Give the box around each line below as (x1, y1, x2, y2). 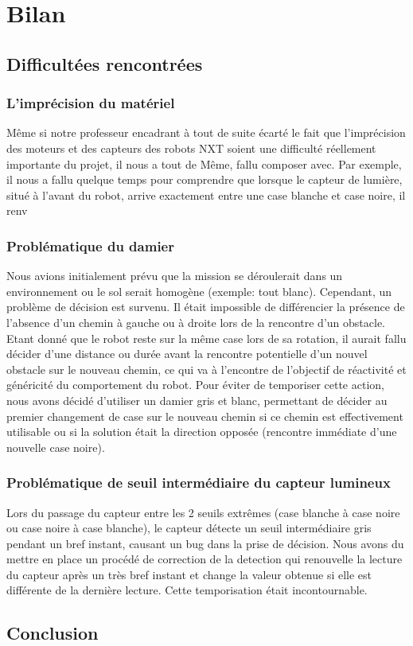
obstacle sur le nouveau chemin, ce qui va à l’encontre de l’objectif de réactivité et (6, 360, 407, 377)
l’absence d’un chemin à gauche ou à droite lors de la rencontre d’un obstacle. (6, 313, 385, 330)
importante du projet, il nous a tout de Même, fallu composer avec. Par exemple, (6, 155, 402, 172)
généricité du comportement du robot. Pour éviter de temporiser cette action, (6, 376, 384, 393)
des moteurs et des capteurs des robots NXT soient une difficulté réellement (6, 139, 376, 156)
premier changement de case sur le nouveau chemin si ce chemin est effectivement (6, 407, 403, 424)
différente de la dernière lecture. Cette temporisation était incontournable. (6, 582, 368, 598)
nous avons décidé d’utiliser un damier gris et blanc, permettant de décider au (6, 391, 388, 408)
